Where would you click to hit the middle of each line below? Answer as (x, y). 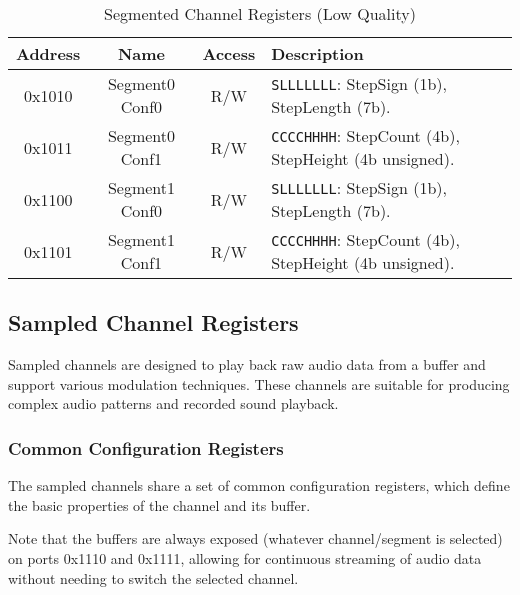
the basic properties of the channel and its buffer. (159, 504)
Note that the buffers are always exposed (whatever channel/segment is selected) (255, 538)
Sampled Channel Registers (153, 322)
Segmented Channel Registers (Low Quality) (260, 13)
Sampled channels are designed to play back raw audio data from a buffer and (247, 364)
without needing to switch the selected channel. (153, 577)
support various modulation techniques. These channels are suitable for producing (259, 383)
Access (229, 53)
